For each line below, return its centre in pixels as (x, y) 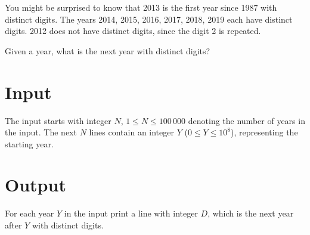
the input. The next (41, 132)
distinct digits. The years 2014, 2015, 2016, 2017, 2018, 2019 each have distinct (149, 19)
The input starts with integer (58, 120)
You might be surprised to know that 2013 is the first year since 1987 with (141, 7)
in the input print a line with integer (131, 213)
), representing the (264, 132)
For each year (30, 213)
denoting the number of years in (247, 120)
